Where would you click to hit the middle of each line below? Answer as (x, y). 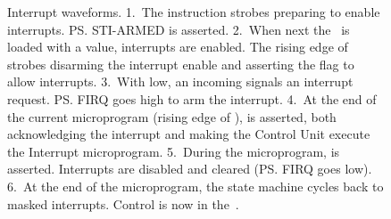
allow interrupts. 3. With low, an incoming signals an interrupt (180, 81)
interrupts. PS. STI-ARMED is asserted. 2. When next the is (179, 29)
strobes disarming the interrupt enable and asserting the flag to (181, 64)
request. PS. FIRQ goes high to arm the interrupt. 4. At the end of (192, 98)
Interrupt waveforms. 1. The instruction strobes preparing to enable (194, 12)
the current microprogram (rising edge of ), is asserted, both (172, 116)
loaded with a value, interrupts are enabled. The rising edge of (178, 47)
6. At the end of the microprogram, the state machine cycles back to (195, 186)
